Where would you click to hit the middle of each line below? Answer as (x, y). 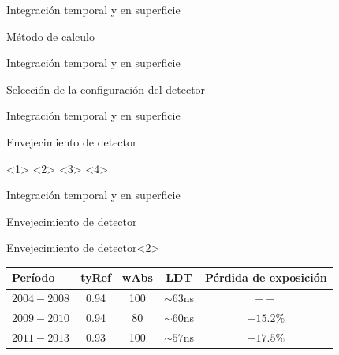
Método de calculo (50, 36)
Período (34, 277)
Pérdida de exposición (266, 277)
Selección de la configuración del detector (106, 89)
